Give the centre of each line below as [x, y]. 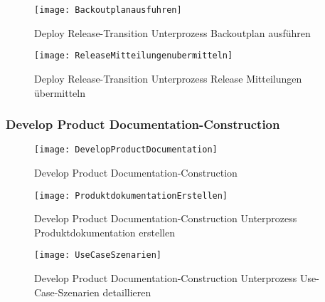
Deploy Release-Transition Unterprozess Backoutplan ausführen [172, 32]
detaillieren [127, 292]
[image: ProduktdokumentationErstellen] [131, 196]
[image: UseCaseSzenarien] [98, 255]
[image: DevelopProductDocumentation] [126, 150]
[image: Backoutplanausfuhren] [108, 10]
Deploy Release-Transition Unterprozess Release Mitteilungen [168, 78]
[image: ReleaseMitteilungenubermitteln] [134, 56]
